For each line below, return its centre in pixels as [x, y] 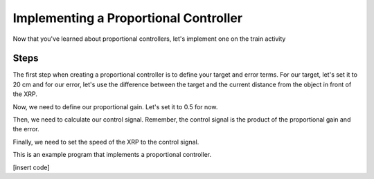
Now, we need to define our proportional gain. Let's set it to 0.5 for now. [115, 106]
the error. [26, 129]
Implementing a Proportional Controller [127, 18]
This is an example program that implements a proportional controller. [112, 155]
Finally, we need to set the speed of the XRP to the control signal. [106, 142]
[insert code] [31, 167]
